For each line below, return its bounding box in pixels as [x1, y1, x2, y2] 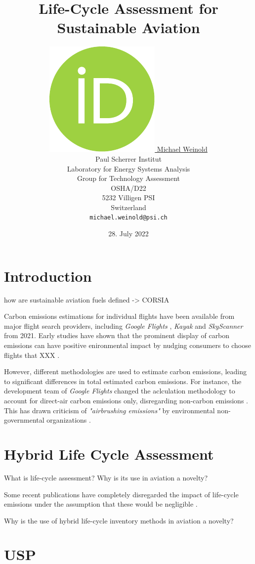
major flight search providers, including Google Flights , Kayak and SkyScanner [4, 320, 243, 331]
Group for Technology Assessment [77, 173, 180, 183]
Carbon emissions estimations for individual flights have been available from [4, 311, 235, 321]
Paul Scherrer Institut [95, 153, 162, 164]
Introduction [4, 265, 92, 286]
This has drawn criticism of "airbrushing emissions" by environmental [4, 405, 215, 415]
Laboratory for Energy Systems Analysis [67, 163, 190, 174]
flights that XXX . [4, 349, 60, 360]
